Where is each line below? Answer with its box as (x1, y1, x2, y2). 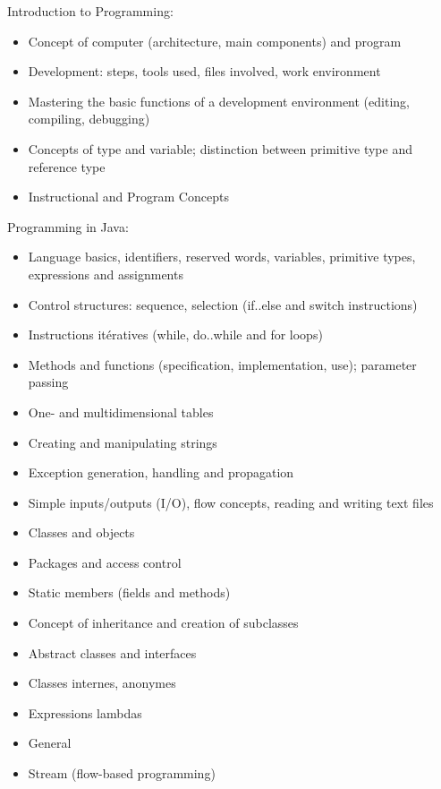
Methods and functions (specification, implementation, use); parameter (28, 355, 417, 373)
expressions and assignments (28, 264, 183, 283)
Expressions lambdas (28, 703, 142, 722)
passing (28, 373, 69, 391)
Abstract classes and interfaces (28, 643, 197, 662)
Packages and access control (28, 553, 182, 571)
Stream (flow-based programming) (28, 764, 216, 783)
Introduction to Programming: (7, 2, 174, 20)
